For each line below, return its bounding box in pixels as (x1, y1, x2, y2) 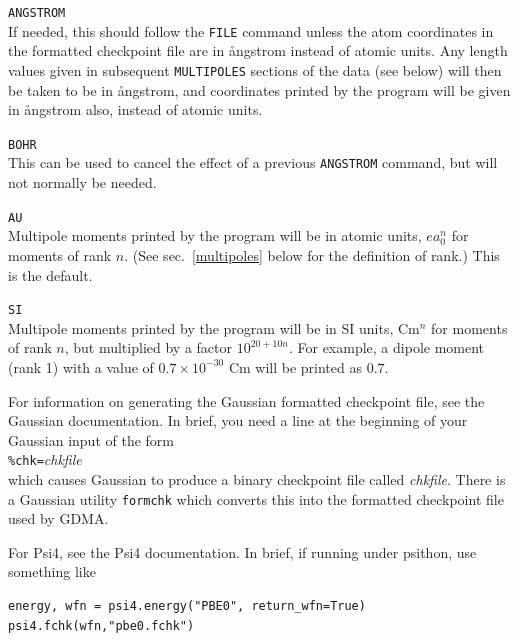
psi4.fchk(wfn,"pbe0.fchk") (8, 618, 195, 633)
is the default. (8, 264, 93, 285)
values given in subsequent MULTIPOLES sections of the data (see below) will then (8, 59, 502, 80)
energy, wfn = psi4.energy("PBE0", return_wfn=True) (8, 599, 366, 613)
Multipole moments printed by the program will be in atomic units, (8, 225, 422, 246)
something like (8, 561, 96, 582)
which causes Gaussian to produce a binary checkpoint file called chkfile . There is (8, 468, 506, 489)
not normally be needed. (8, 172, 157, 193)
